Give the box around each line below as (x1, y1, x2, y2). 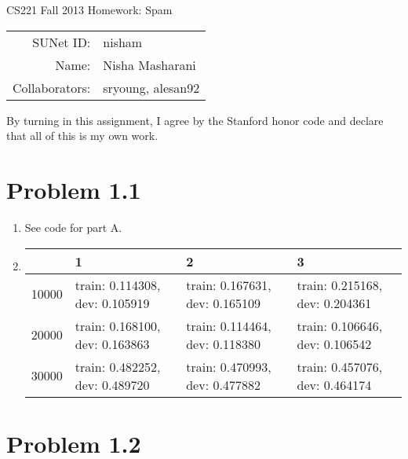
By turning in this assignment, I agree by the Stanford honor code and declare (6, 112, 384, 128)
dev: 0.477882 (186, 375, 260, 394)
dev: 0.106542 (297, 334, 372, 353)
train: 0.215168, (297, 275, 383, 294)
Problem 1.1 (6, 173, 141, 205)
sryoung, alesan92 (103, 78, 200, 97)
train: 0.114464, (186, 316, 271, 335)
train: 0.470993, (186, 357, 271, 376)
